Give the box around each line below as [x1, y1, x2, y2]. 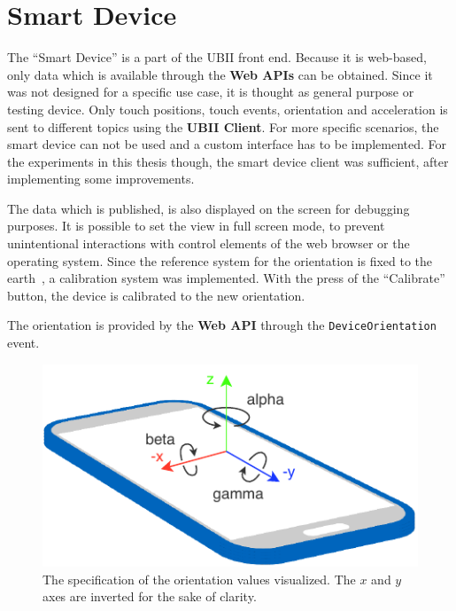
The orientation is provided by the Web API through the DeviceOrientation [7, 316, 437, 334]
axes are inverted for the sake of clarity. [43, 587, 257, 606]
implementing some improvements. [7, 169, 195, 188]
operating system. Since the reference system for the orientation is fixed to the [7, 251, 433, 270]
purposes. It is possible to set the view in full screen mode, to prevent [7, 216, 385, 235]
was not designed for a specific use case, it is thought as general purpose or [7, 82, 414, 101]
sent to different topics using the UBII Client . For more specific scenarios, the [7, 117, 439, 136]
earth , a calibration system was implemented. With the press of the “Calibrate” [7, 269, 445, 287]
